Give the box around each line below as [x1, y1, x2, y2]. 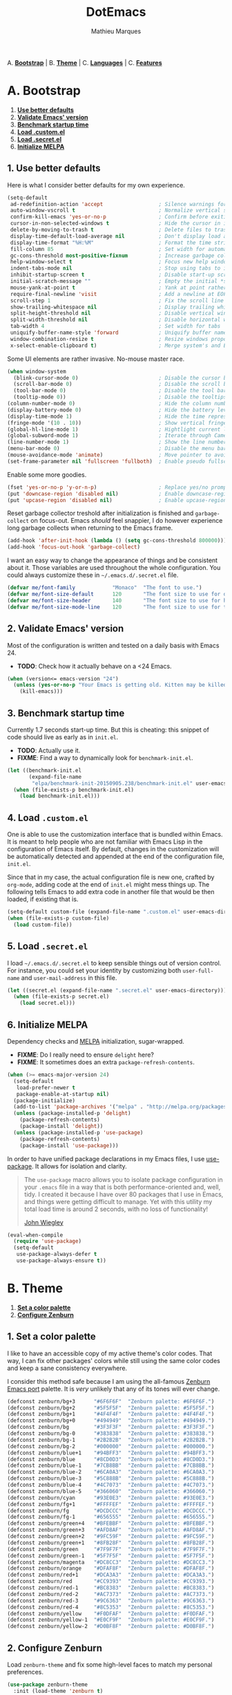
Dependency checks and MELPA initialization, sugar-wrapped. [7, 1037, 185, 1045]
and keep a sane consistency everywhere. [7, 1364, 128, 1372]
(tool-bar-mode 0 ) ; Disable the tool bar [13, 387, 227, 394]
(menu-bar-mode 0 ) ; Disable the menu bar [7, 445, 227, 452]
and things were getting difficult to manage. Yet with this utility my [23, 1197, 213, 1205]
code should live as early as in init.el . [7, 732, 119, 741]
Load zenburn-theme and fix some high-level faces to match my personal [7, 1660, 213, 1669]
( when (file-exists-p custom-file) [7, 915, 110, 922]
